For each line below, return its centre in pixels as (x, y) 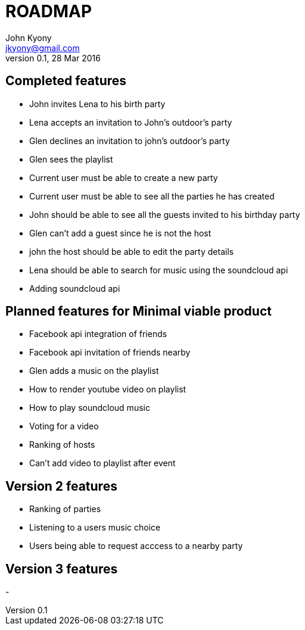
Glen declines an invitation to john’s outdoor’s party (130, 141)
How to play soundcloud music (90, 408)
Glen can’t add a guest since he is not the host (120, 233)
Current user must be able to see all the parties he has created (152, 196)
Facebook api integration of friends (98, 334)
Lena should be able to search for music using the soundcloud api (159, 270)
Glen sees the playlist (71, 159)
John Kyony (29, 38)
